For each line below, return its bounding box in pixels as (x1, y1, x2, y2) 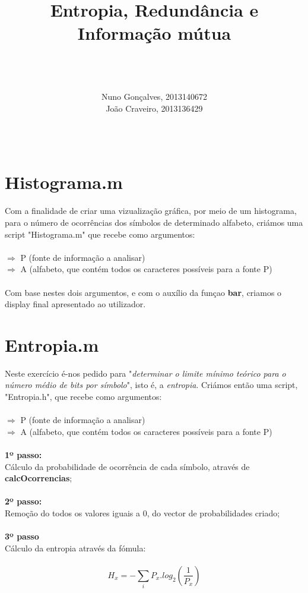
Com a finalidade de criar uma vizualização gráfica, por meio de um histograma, (5, 204, 297, 217)
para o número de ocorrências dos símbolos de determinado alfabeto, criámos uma (5, 216, 303, 228)
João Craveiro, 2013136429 (106, 102, 203, 114)
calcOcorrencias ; (5, 472, 72, 484)
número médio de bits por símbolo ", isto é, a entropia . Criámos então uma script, (5, 378, 298, 391)
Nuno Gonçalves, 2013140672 (101, 90, 207, 103)
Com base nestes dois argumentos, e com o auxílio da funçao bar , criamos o (5, 286, 282, 298)
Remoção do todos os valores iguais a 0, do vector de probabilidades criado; (5, 507, 280, 519)
